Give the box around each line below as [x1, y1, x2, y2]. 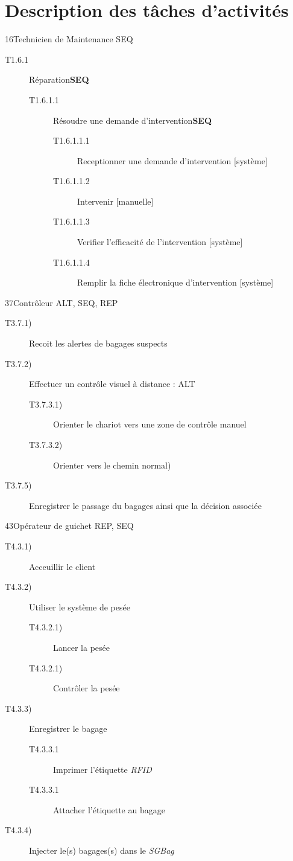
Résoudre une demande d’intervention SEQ [53, 114, 212, 126]
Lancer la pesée [53, 641, 110, 653]
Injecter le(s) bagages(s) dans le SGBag [29, 843, 174, 856]
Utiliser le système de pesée [29, 600, 130, 613]
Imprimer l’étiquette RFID [53, 763, 152, 775]
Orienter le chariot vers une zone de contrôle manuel [53, 418, 247, 431]
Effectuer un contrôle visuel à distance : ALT [29, 377, 195, 390]
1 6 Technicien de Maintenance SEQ [5, 33, 133, 45]
